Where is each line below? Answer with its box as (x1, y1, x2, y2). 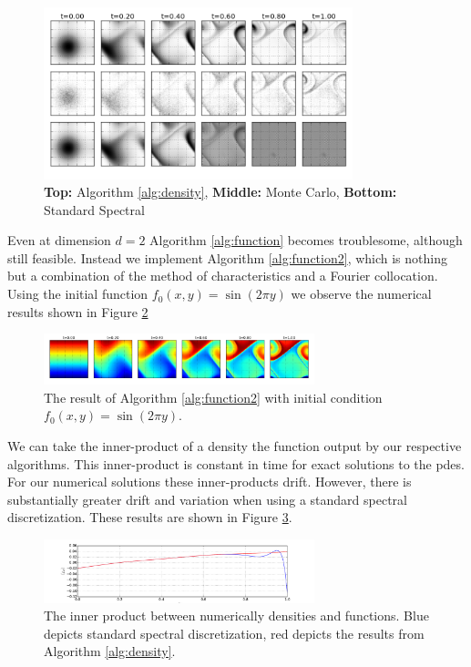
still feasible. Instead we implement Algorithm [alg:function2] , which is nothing (7, 248, 447, 267)
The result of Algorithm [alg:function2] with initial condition (44, 387, 383, 406)
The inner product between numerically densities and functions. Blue (44, 606, 429, 625)
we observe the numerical (291, 284, 432, 303)
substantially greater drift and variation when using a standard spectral (7, 489, 407, 508)
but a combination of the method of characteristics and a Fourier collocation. (7, 266, 438, 285)
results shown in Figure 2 (7, 302, 148, 321)
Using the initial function (7, 284, 148, 303)
